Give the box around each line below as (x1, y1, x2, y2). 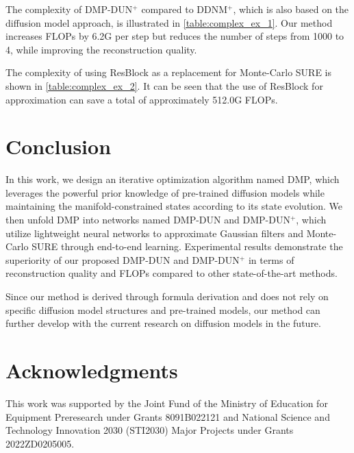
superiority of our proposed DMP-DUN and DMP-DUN (5, 252, 240, 267)
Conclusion (5, 132, 112, 160)
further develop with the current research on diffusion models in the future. (5, 316, 321, 330)
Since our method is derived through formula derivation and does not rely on (5, 289, 329, 304)
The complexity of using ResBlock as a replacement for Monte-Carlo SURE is (5, 65, 331, 79)
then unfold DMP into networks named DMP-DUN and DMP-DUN (5, 212, 290, 227)
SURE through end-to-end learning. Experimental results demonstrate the (31, 239, 343, 254)
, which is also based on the (233, 2, 349, 16)
